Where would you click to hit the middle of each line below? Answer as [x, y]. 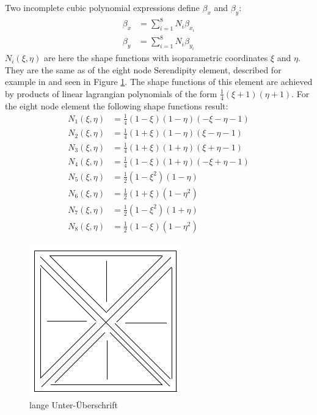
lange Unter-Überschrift [74, 405]
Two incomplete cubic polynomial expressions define [102, 7]
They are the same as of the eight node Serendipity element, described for [143, 69]
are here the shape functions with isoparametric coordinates [156, 58]
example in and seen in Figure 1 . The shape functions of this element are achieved [159, 82]
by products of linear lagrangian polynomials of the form [111, 93]
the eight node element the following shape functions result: [117, 105]
